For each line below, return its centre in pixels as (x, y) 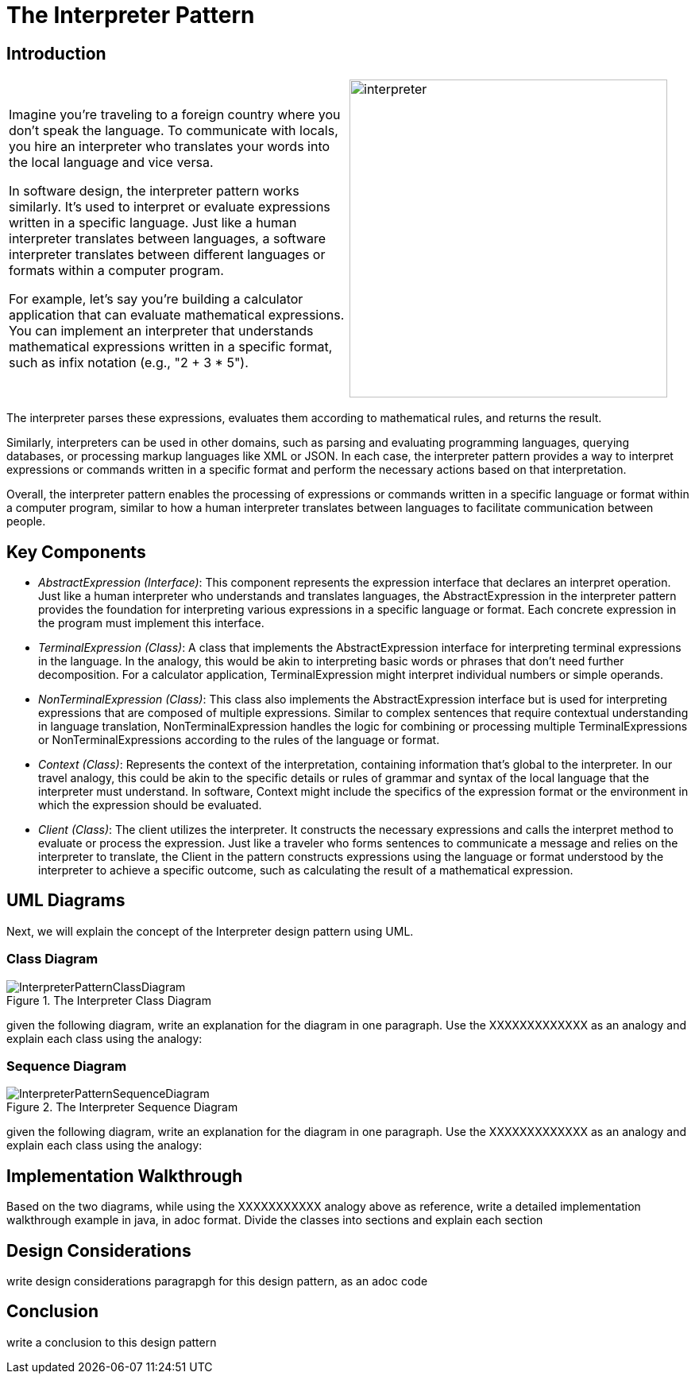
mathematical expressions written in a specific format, (171, 347)
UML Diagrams (66, 901)
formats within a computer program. (116, 271)
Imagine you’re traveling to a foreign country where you (175, 115)
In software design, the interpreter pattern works (154, 191)
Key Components (76, 552)
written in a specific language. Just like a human (153, 223)
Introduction (56, 53)
